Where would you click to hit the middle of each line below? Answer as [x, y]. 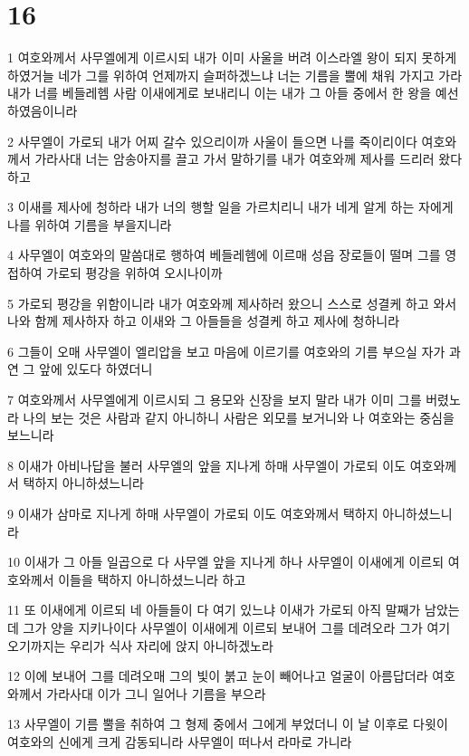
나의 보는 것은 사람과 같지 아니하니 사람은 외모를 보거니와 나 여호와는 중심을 [239, 417]
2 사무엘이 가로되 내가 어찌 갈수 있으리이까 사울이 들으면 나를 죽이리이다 [212, 141]
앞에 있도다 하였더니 [96, 369]
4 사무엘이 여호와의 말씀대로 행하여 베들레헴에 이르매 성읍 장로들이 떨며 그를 [224, 255]
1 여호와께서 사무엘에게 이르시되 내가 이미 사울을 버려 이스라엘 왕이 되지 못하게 [232, 57]
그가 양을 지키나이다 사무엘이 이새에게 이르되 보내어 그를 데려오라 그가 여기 [237, 627]
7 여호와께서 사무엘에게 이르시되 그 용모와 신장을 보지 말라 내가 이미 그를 [215, 400]
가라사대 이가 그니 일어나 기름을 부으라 [156, 693]
